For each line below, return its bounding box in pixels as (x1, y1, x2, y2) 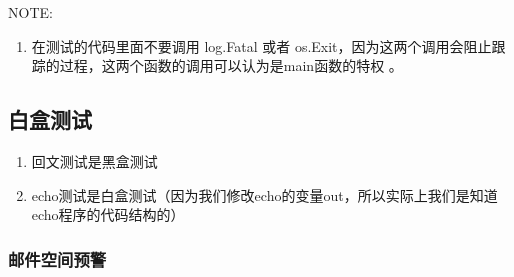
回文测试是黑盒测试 (31, 150, 158, 171)
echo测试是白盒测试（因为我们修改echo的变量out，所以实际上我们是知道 (31, 184, 498, 205)
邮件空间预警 (8, 246, 107, 271)
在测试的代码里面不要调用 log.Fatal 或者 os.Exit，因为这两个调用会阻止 (31, 35, 492, 56)
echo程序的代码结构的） (31, 204, 185, 225)
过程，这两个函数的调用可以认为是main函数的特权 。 (59, 55, 403, 76)
